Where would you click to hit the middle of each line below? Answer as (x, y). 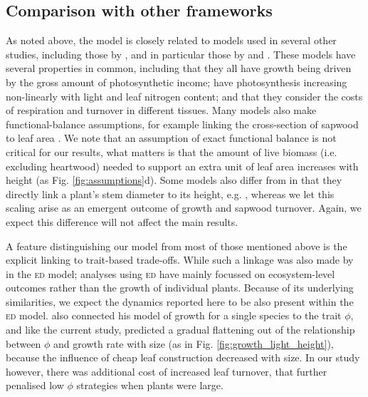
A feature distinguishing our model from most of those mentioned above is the (177, 246)
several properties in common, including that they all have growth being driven (179, 68)
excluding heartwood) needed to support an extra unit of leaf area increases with (182, 166)
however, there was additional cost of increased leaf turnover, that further (167, 371)
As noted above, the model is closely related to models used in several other (171, 40)
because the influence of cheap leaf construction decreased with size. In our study (183, 357)
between (23, 343)
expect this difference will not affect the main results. (122, 221)
